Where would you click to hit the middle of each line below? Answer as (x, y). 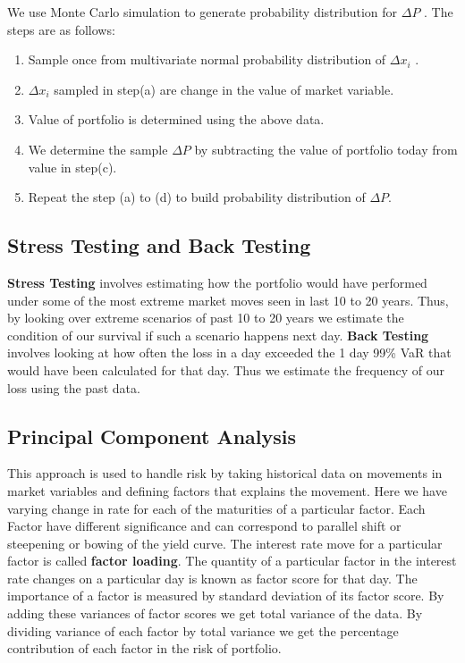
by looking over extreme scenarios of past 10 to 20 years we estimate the (206, 318)
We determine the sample (98, 149)
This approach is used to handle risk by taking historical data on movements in (225, 473)
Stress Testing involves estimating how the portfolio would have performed (217, 282)
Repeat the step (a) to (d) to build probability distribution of (197, 197)
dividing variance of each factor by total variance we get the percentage (203, 630)
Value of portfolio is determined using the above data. (176, 119)
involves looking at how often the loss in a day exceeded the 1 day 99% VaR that (229, 352)
